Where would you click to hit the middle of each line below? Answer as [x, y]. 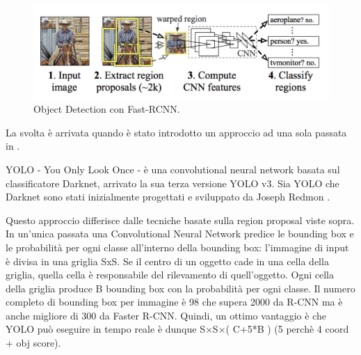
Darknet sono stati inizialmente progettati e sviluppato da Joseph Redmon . [168, 197]
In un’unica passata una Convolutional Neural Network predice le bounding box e [180, 234]
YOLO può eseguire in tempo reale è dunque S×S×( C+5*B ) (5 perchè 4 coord [177, 329]
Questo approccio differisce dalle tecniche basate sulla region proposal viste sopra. [180, 220]
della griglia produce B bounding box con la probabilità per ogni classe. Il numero [180, 288]
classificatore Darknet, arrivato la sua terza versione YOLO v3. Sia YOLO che [173, 183]
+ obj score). [33, 343]
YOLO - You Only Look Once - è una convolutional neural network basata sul [173, 169]
